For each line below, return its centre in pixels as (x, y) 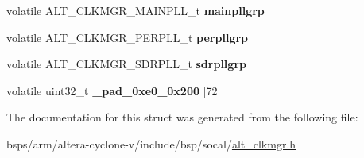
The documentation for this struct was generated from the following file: (182, 117)
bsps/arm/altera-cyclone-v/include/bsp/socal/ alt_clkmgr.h (151, 143)
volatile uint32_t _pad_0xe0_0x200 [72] (114, 90)
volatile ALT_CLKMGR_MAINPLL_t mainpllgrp (136, 10)
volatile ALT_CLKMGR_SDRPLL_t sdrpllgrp (126, 64)
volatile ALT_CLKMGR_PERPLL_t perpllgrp (128, 37)
